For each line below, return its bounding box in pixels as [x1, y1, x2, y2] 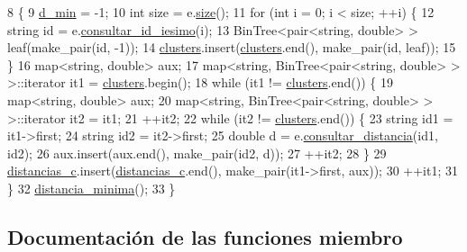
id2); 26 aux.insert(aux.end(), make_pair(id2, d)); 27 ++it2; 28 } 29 [7, 143, 387, 162]
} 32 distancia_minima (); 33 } [7, 178, 176, 197]
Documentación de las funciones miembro [7, 222, 403, 250]
